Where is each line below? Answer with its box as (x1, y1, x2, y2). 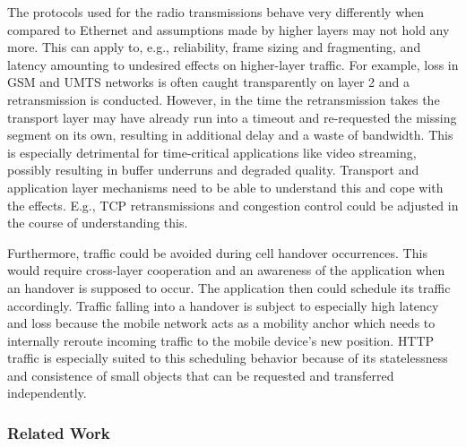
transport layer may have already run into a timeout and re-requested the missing (7, 107, 457, 126)
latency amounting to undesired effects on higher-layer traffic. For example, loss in (7, 55, 459, 73)
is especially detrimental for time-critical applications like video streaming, (7, 142, 417, 161)
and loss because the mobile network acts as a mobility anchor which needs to (7, 314, 436, 332)
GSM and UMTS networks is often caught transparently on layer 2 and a (7, 73, 410, 91)
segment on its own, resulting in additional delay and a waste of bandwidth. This (7, 125, 453, 144)
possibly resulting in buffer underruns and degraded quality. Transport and (7, 160, 419, 179)
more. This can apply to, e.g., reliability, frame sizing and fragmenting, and (7, 38, 421, 56)
